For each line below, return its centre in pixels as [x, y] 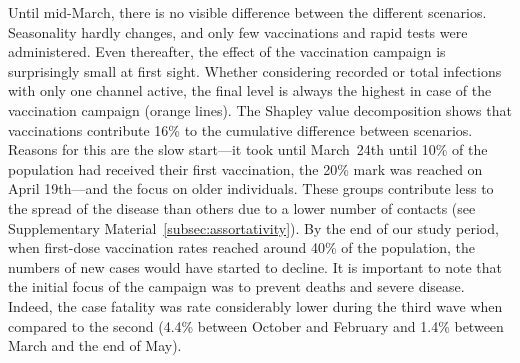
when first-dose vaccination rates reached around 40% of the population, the [242, 247]
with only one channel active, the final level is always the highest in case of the [250, 90]
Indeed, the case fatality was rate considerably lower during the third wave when [255, 305]
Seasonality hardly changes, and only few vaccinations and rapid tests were [238, 31]
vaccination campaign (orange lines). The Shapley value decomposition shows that [260, 109]
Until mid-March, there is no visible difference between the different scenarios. [247, 12]
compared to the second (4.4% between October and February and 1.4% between [256, 325]
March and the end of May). [95, 345]
